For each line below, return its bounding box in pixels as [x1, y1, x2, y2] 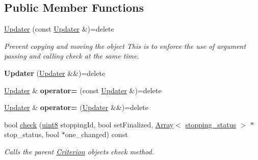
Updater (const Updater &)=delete [4, 23, 114, 34]
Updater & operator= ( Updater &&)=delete [4, 102, 148, 113]
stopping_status [185, 119, 236, 129]
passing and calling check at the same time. [4, 50, 139, 61]
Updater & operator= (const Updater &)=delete [4, 85, 162, 95]
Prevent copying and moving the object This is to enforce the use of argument [4, 40, 246, 51]
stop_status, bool [4, 129, 59, 140]
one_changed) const [65, 129, 128, 140]
